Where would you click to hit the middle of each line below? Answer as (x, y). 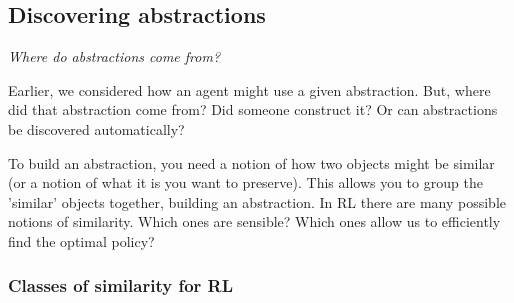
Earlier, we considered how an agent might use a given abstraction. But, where (249, 89)
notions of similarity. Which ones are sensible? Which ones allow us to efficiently (254, 221)
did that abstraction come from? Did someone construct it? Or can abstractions (253, 109)
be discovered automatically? (96, 128)
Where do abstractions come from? (114, 56)
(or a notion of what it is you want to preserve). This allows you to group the (245, 182)
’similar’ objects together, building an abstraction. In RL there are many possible (257, 201)
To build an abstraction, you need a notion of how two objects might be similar (251, 162)
